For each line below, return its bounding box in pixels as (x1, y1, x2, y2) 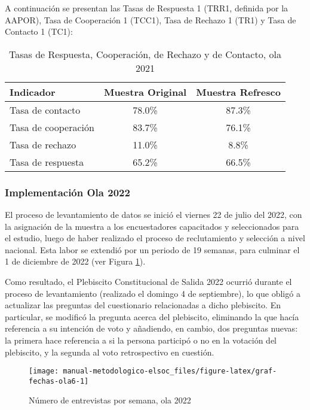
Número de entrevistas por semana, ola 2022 (29, 394, 191, 406)
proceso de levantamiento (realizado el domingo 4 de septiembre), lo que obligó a (5, 287, 300, 299)
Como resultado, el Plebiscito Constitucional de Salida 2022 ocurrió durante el (5, 275, 292, 287)
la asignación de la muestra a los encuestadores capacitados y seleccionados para (5, 220, 299, 232)
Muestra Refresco (196, 84, 281, 99)
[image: (29, 367, 59, 376)
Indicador (10, 84, 56, 99)
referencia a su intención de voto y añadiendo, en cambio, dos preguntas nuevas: (5, 322, 298, 335)
